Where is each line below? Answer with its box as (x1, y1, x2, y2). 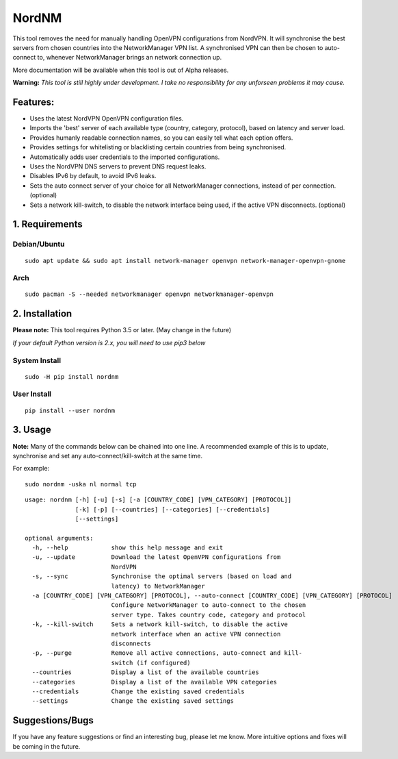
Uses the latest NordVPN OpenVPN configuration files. (29, 114, 184, 123)
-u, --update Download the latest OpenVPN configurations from (31, 553, 281, 561)
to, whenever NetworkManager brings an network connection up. (37, 53, 222, 62)
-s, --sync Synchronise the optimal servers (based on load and (31, 573, 292, 580)
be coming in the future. (12, 742, 81, 750)
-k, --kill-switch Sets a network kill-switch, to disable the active (31, 621, 289, 628)
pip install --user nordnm (25, 406, 116, 414)
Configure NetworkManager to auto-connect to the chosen (111, 601, 306, 609)
